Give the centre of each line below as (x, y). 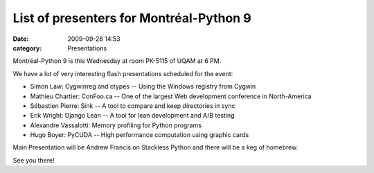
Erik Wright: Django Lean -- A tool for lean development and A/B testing (132, 116)
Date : (21, 39)
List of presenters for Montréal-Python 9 (132, 18)
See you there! (34, 160)
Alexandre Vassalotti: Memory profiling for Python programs (116, 125)
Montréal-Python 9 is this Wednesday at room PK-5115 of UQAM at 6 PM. (117, 61)
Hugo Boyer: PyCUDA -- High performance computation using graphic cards (140, 135)
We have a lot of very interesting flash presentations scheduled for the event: (123, 73)
